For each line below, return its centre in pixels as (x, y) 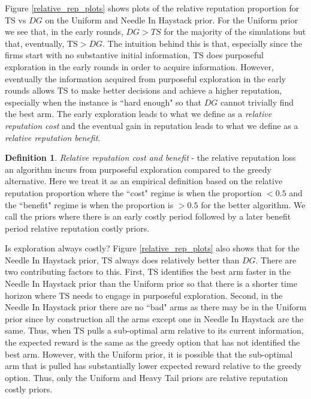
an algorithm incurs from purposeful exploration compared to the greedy (138, 169)
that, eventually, (35, 43)
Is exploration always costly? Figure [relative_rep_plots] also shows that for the (152, 248)
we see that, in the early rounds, (64, 31)
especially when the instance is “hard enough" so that (103, 102)
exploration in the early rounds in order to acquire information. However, (139, 66)
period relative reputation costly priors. (77, 228)
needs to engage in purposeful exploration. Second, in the (177, 295)
